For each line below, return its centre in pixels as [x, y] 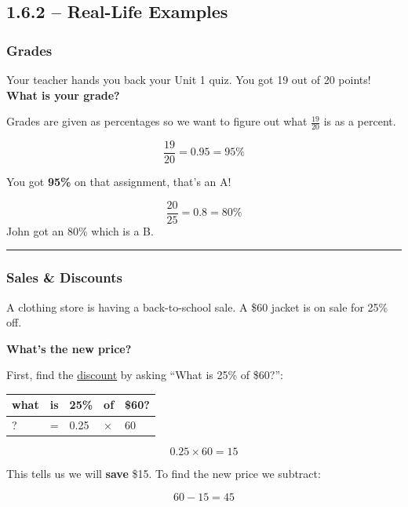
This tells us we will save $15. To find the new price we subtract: [164, 474]
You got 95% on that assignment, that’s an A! [119, 182]
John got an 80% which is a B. [80, 230]
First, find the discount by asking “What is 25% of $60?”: [145, 375]
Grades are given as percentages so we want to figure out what [157, 121]
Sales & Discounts [64, 277]
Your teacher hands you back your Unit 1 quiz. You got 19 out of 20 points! [189, 79]
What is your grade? [63, 95]
